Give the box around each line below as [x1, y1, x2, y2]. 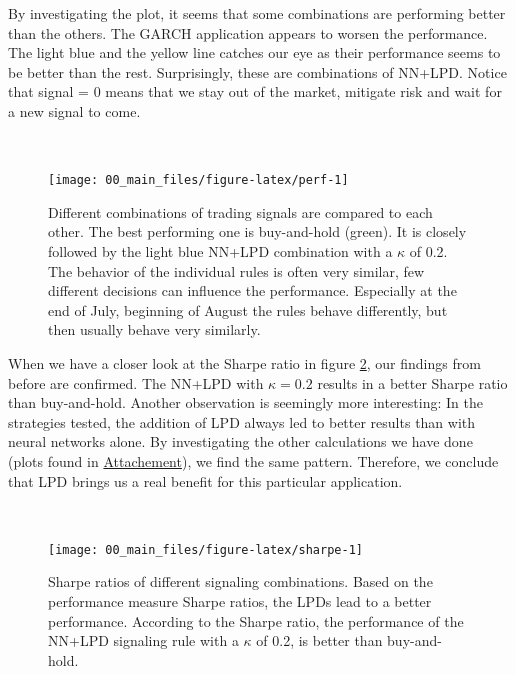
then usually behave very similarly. [48, 319, 261, 340]
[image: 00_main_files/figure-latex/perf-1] [48, 173, 349, 188]
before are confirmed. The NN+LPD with [8, 372, 264, 393]
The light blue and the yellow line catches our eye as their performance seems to [8, 42, 501, 63]
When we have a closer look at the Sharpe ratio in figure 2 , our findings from [8, 352, 481, 373]
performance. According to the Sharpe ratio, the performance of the [48, 610, 464, 631]
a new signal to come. [8, 100, 141, 121]
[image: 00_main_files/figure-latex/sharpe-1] [48, 542, 363, 557]
